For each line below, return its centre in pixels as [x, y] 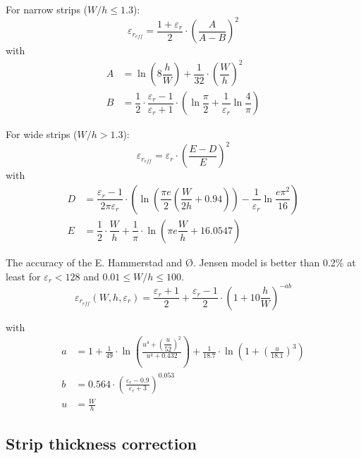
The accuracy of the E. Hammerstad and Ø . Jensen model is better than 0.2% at [181, 262]
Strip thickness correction [101, 444]
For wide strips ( [42, 134]
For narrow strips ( [47, 9]
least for [23, 276]
